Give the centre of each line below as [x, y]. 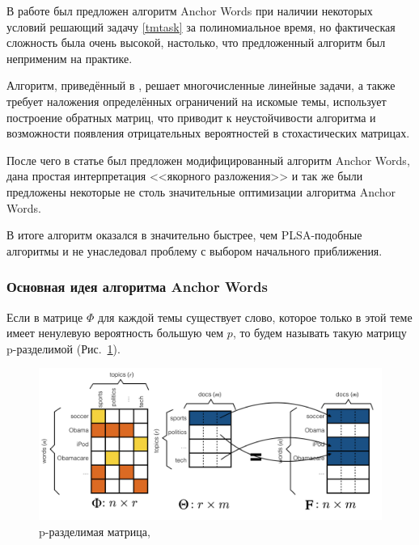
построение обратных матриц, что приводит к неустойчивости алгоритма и [191, 117]
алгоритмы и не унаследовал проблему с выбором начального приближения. [195, 250]
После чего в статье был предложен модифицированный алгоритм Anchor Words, [208, 160]
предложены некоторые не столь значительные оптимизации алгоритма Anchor [201, 191]
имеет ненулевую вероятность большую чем [115, 333]
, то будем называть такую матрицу [320, 333]
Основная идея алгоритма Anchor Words [137, 287]
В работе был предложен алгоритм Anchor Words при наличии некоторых [190, 11]
